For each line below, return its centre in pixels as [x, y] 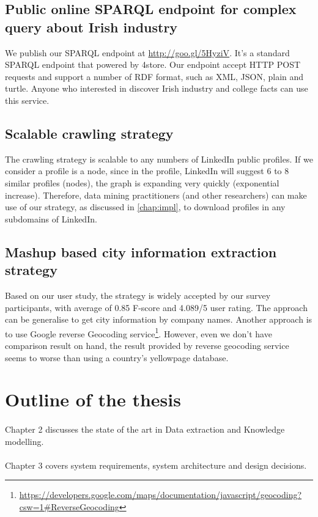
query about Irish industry [91, 27]
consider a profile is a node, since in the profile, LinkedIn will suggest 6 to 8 [147, 171]
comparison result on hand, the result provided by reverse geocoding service [147, 345]
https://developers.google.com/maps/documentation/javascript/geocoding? [161, 495]
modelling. [24, 441]
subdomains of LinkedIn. [51, 218]
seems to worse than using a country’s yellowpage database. [117, 357]
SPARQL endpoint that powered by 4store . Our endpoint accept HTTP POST [153, 64]
